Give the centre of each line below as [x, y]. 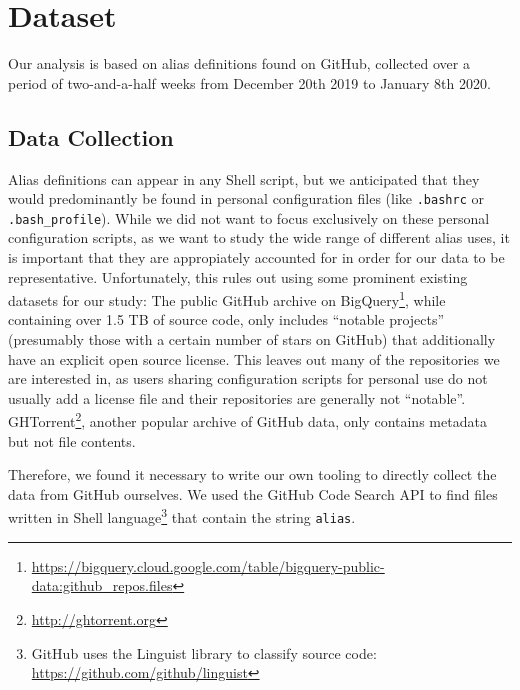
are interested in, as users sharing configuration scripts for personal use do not [248, 378]
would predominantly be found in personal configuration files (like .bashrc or [246, 198]
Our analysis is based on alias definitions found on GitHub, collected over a [239, 63]
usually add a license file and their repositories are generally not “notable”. [237, 397]
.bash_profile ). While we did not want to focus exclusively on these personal [249, 217]
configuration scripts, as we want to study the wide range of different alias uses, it [259, 237]
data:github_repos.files [102, 585]
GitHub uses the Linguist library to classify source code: [204, 652]
